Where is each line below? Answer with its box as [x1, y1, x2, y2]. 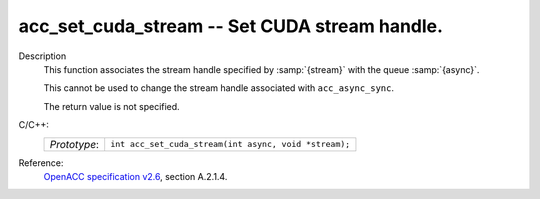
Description [18, 50, 67, 62]
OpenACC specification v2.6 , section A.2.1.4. [43, 170, 228, 182]
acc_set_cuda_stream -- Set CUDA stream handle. [18, 15, 444, 37]
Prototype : [49, 137, 100, 151]
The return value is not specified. [43, 100, 180, 112]
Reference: [18, 156, 64, 169]
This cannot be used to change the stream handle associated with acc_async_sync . [43, 82, 395, 94]
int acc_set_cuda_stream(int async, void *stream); [110, 139, 351, 149]
